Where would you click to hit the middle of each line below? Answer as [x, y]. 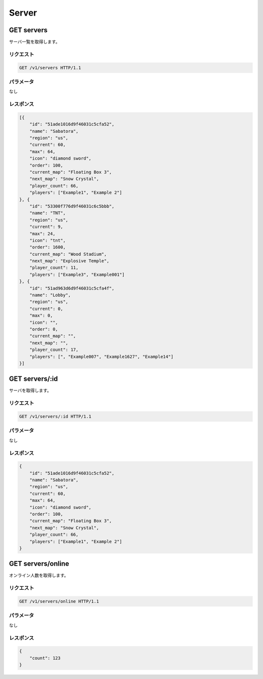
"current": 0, [46, 309]
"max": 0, [41, 316]
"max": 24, [42, 234]
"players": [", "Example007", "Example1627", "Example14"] [102, 357]
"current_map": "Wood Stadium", [68, 254]
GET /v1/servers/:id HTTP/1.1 [55, 417]
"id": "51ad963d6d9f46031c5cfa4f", [72, 288]
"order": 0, [44, 329]
